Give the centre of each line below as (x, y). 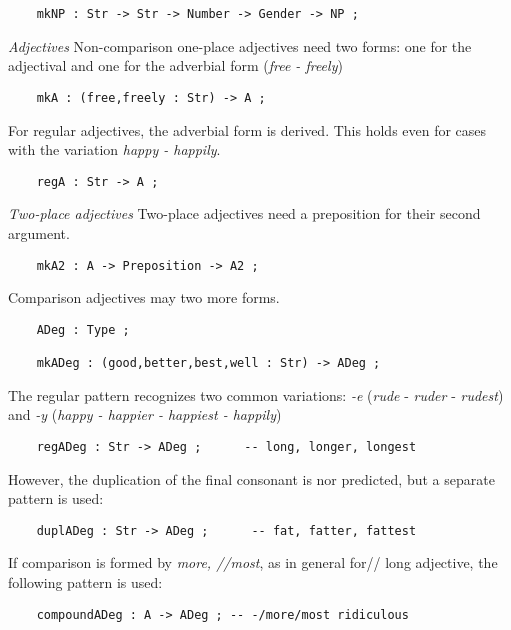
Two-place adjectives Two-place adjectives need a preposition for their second (244, 213)
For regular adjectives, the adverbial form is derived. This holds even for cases (247, 129)
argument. (39, 232)
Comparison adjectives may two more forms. (144, 297)
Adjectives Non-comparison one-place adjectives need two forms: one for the (240, 45)
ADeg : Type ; (83, 329)
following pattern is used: (85, 582)
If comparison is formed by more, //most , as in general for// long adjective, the (253, 562)
